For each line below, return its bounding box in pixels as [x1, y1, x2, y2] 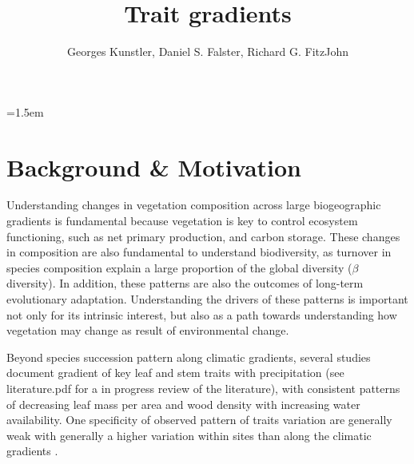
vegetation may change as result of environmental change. [6, 322, 289, 339]
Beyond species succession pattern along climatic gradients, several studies [6, 348, 371, 365]
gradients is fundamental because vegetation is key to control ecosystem [6, 212, 358, 229]
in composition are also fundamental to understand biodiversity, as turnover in [6, 244, 392, 260]
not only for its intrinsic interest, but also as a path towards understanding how [6, 306, 397, 323]
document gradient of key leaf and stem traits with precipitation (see [6, 364, 344, 381]
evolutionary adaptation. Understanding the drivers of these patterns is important [6, 291, 408, 307]
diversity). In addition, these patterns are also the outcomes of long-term [6, 275, 364, 291]
